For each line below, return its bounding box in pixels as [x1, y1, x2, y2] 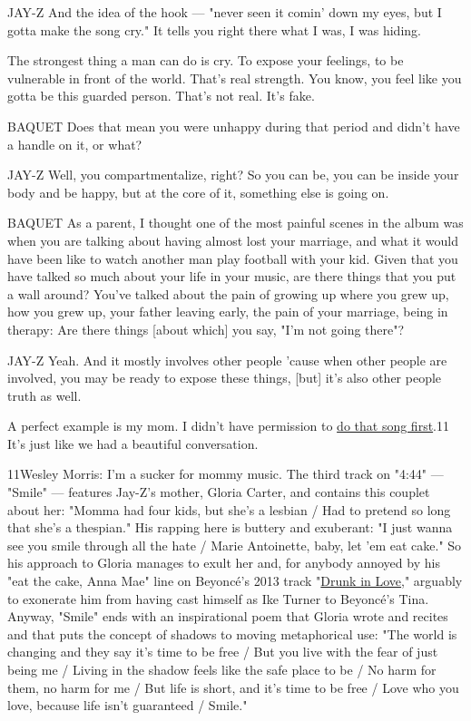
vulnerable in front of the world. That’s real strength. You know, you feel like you [7, 68, 462, 87]
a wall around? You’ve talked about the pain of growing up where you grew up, [7, 284, 449, 303]
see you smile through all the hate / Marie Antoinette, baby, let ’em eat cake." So [7, 535, 462, 554]
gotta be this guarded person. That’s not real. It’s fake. [7, 86, 315, 105]
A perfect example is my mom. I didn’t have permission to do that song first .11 [7, 416, 449, 435]
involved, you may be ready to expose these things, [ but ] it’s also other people [7, 368, 442, 387]
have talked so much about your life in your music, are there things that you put [7, 267, 456, 286]
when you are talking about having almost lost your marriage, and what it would [7, 230, 458, 249]
